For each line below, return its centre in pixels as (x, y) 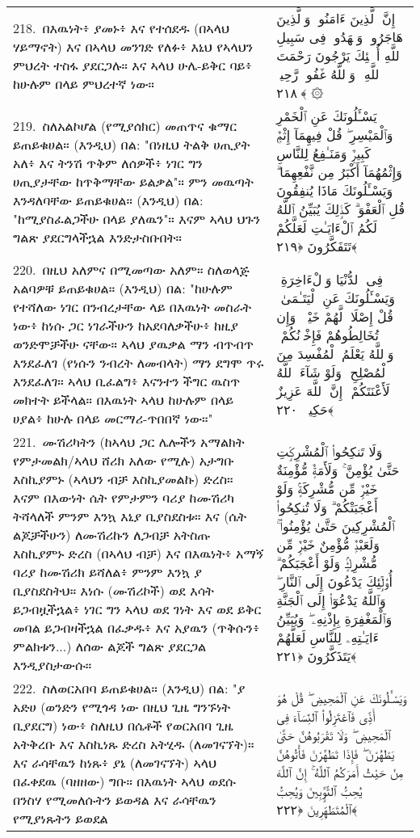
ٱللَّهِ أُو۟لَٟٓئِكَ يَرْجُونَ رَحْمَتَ (340, 55)
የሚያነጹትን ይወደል (61, 818)
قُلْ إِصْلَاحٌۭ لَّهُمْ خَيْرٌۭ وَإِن (335, 316)
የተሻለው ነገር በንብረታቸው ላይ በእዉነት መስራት (132, 307)
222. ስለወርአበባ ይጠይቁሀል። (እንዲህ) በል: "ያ (129, 688)
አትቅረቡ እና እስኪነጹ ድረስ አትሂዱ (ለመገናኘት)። (134, 744)
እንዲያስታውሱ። (52, 665)
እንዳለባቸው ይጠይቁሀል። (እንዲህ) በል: (108, 200)
